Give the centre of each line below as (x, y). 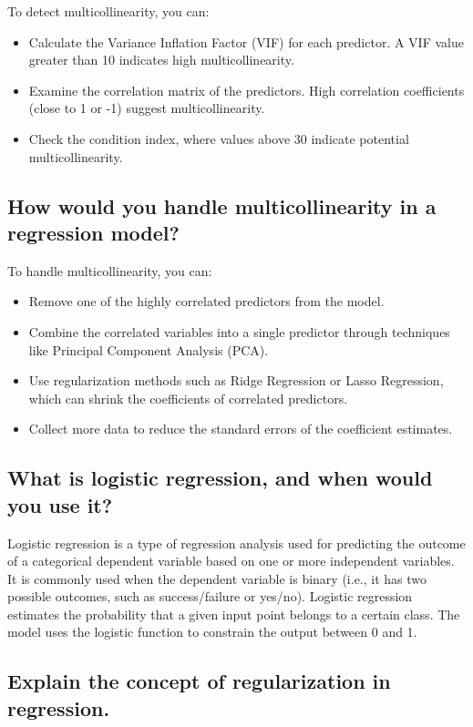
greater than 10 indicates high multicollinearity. (161, 60)
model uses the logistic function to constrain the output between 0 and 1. (212, 632)
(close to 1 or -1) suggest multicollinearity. (147, 108)
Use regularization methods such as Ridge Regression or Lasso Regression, (236, 380)
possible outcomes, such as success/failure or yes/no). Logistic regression (210, 596)
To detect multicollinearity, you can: (108, 11)
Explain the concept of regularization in (199, 681)
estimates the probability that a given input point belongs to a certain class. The (234, 614)
